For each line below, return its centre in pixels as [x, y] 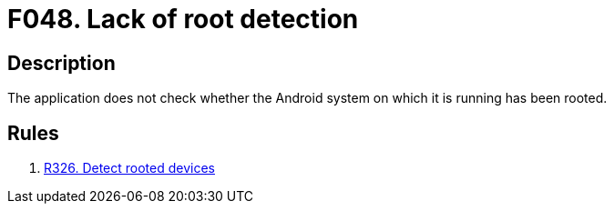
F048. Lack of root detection [183, 19]
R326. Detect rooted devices [129, 168]
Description [61, 63]
